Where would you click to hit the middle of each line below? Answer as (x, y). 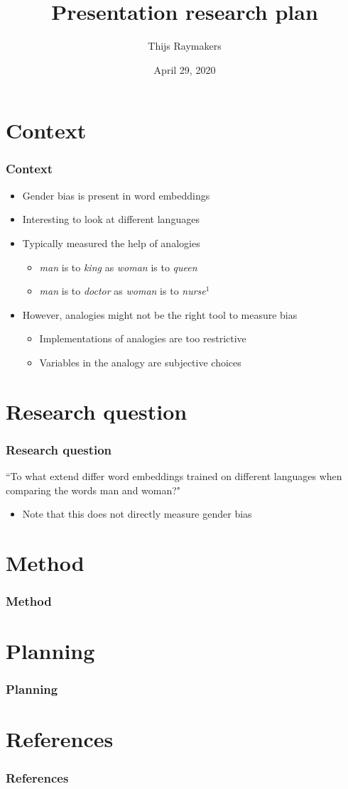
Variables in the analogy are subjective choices (140, 362)
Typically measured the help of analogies (111, 243)
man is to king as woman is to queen (118, 267)
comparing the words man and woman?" (93, 490)
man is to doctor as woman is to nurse (123, 291)
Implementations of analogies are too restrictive (143, 338)
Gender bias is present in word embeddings (116, 195)
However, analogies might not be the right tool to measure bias (160, 314)
